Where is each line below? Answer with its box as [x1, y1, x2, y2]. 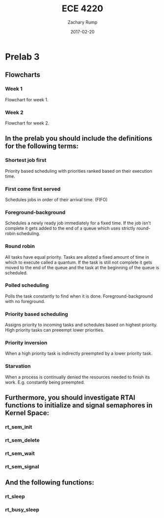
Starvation [5, 363, 31, 369]
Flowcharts [5, 71, 41, 79]
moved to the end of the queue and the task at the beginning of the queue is [5, 264, 160, 271]
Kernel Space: [5, 409, 50, 417]
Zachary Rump [67, 19, 98, 25]
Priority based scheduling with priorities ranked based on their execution [5, 168, 152, 174]
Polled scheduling [5, 282, 49, 289]
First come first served [5, 185, 61, 192]
